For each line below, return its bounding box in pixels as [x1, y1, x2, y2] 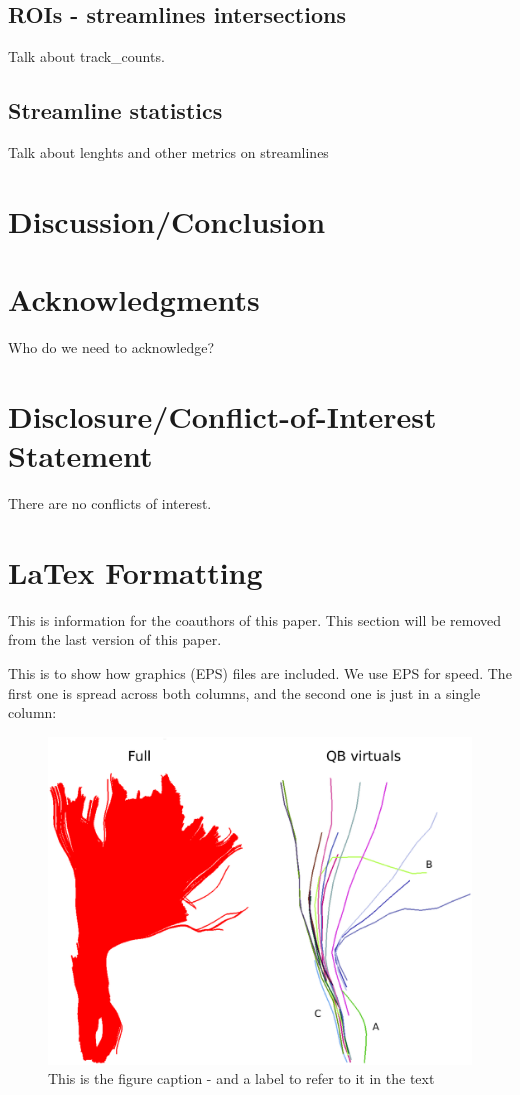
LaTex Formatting [8, 551, 263, 592]
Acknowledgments [8, 279, 260, 320]
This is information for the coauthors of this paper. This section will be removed [8, 609, 501, 630]
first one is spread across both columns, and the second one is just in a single [8, 682, 481, 703]
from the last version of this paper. [8, 629, 222, 650]
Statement [8, 435, 153, 476]
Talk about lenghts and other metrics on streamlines [8, 142, 329, 162]
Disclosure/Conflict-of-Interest [8, 395, 437, 436]
